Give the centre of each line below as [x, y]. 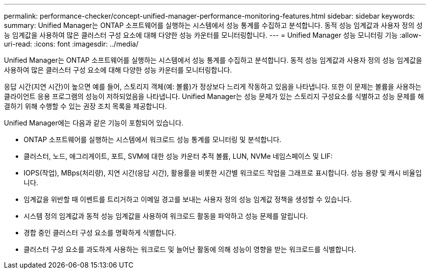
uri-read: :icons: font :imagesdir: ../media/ [71, 44]
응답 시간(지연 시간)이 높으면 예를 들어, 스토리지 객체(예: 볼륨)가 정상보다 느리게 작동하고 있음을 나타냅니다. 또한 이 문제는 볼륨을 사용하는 [213, 87]
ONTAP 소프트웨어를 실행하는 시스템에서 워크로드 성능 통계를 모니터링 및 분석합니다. [153, 139]
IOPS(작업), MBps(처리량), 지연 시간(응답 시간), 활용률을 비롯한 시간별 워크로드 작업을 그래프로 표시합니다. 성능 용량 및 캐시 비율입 [223, 173]
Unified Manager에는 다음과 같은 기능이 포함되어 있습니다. [94, 123]
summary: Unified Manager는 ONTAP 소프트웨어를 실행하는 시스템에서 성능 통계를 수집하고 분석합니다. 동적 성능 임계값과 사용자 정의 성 [213, 25]
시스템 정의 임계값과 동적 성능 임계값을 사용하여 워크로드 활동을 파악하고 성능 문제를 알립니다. [166, 216]
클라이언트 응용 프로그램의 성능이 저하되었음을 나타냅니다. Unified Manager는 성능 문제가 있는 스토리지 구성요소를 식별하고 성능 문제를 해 [214, 96]
